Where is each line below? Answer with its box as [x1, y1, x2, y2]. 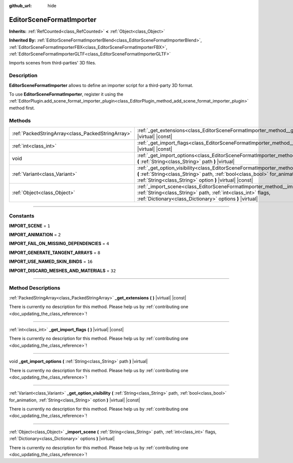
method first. [9, 105, 35, 111]
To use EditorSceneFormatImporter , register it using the [9, 91, 124, 97]
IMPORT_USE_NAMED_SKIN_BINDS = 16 [9, 259, 93, 265]
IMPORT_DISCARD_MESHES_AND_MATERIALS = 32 [9, 268, 116, 274]
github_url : [9, 3, 32, 8]
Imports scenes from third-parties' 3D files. [9, 60, 96, 66]
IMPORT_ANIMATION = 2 [9, 232, 61, 238]
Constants [9, 212, 35, 219]
